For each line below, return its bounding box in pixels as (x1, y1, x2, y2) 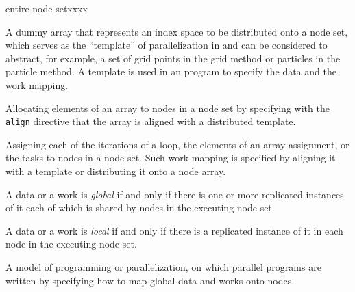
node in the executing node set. (5, 237, 137, 251)
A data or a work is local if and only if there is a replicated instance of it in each (5, 223, 343, 237)
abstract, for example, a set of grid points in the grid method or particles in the (5, 51, 341, 65)
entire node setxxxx (5, 1, 88, 15)
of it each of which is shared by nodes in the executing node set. (5, 200, 275, 215)
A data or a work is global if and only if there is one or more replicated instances (5, 187, 344, 201)
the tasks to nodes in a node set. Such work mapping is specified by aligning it (5, 150, 336, 165)
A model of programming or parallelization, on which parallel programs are (5, 259, 321, 274)
